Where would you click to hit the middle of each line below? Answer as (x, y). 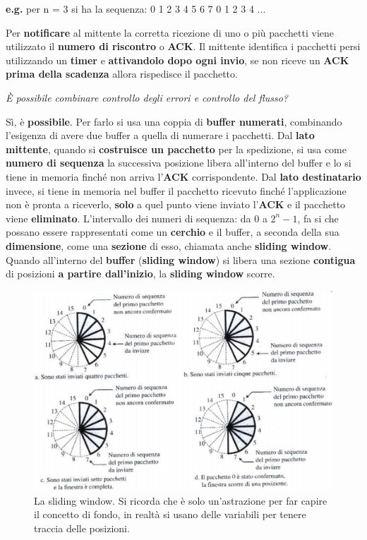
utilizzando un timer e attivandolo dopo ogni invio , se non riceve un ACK (178, 60)
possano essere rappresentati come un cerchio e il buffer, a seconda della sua (173, 232)
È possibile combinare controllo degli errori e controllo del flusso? (147, 97)
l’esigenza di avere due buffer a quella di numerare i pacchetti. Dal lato (160, 135)
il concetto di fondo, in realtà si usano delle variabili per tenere (170, 514)
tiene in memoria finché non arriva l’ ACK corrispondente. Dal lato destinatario (183, 176)
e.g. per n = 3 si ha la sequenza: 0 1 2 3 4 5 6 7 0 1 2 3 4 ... (136, 8)
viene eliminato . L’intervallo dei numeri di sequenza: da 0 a (137, 218)
